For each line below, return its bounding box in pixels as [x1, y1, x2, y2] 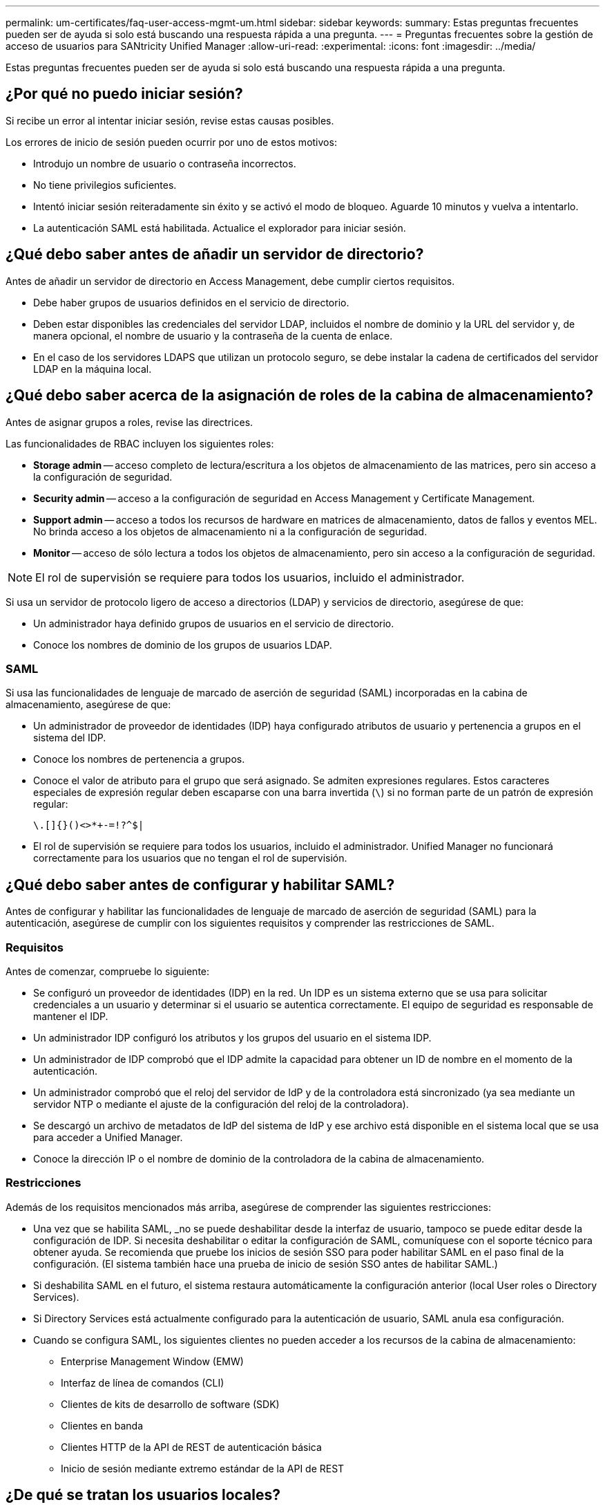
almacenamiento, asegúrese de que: [6, 698, 171, 711]
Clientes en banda [61, 1419, 144, 1432]
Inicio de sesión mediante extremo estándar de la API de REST [61, 1462, 345, 1474]
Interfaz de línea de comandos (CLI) [61, 1376, 224, 1389]
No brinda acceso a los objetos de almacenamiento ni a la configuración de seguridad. [33, 525, 428, 537]
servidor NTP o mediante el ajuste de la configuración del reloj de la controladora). [33, 1098, 409, 1110]
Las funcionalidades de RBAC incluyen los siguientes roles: [6, 437, 274, 450]
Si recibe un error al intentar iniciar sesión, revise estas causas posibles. [6, 114, 334, 127]
